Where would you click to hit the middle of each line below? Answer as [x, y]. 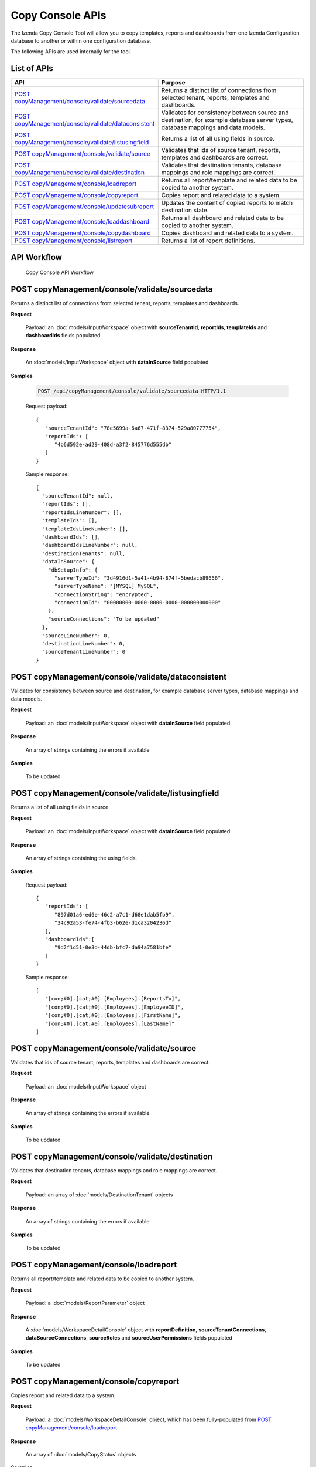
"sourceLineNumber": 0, [76, 636]
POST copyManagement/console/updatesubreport [84, 207]
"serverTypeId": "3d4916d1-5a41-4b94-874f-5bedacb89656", [139, 578]
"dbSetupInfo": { [73, 570]
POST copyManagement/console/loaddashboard [82, 222]
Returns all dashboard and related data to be [222, 218]
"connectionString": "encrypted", [104, 594]
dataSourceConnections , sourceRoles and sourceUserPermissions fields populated [129, 1338]
